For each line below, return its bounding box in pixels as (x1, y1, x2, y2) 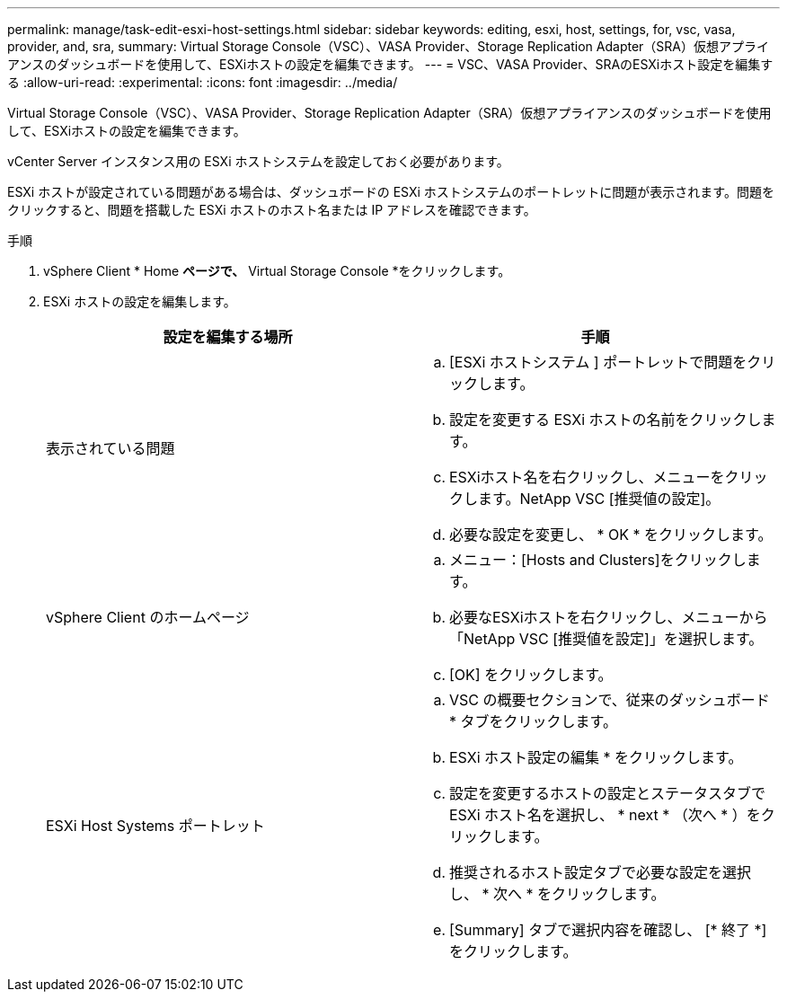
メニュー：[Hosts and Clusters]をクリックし (449, 551, 747, 569)
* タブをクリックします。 (449, 712, 617, 730)
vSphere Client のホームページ (46, 608, 250, 626)
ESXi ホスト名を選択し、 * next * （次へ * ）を (449, 806, 761, 824)
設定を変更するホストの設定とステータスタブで (449, 784, 766, 802)
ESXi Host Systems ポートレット (46, 817, 265, 835)
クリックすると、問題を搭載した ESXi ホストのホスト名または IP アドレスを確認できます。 (7, 202, 536, 217)
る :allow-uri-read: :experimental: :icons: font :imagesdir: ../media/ (7, 75, 398, 90)
